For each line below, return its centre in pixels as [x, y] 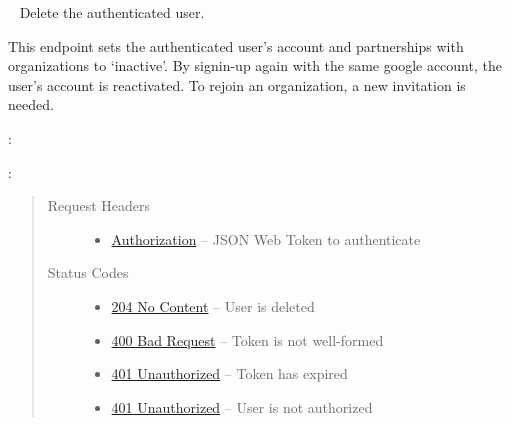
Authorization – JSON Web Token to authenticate [266, 238]
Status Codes [88, 272]
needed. [31, 104]
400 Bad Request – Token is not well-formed [247, 339]
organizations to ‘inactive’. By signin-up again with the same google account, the [255, 65]
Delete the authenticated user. [112, 12]
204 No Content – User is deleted [213, 305]
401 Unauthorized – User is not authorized [242, 406]
